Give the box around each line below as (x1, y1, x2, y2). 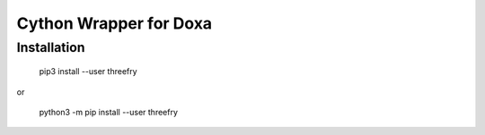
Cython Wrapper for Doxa (16, 13, 213, 33)
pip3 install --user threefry (39, 66, 138, 77)
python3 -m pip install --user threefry (39, 106, 179, 117)
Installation (16, 39, 85, 55)
